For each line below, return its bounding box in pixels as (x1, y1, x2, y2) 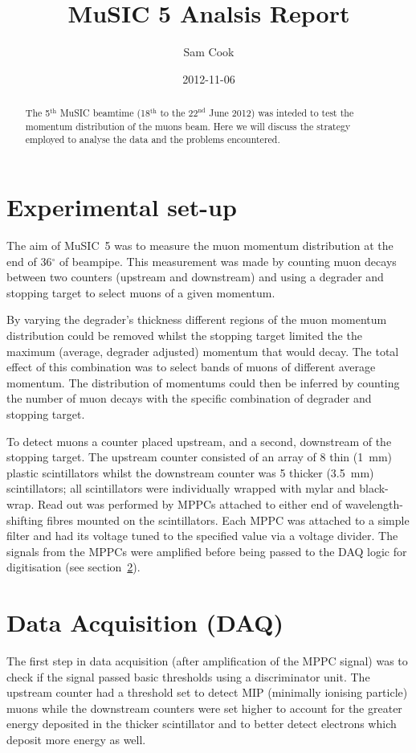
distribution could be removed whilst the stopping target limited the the (6, 326, 362, 343)
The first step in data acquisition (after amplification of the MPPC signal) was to (6, 653, 408, 669)
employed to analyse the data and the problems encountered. (25, 133, 280, 146)
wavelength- (345, 495, 403, 512)
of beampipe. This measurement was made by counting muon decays (59, 252, 397, 269)
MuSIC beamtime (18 (59, 106, 150, 120)
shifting (6, 511, 43, 528)
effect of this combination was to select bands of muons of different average (6, 358, 376, 375)
